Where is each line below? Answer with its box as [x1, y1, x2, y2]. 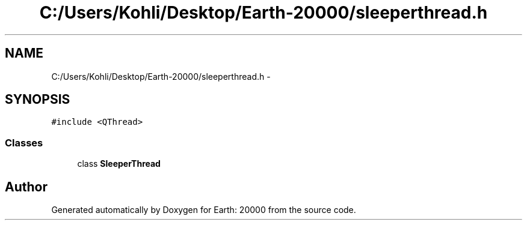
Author [5, 179, 48, 194]
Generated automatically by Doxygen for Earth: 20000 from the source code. [51, 205, 356, 215]
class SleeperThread [77, 158, 161, 169]
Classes [5, 136, 43, 149]
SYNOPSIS [5, 92, 70, 107]
